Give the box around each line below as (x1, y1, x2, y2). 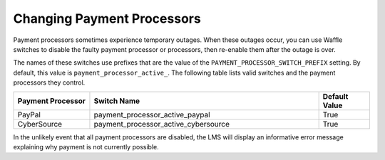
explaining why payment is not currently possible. (13, 142, 160, 151)
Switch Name (93, 96, 140, 106)
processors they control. (13, 78, 86, 87)
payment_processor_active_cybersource (93, 119, 230, 129)
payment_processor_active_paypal (93, 110, 210, 119)
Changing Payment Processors (13, 11, 201, 26)
